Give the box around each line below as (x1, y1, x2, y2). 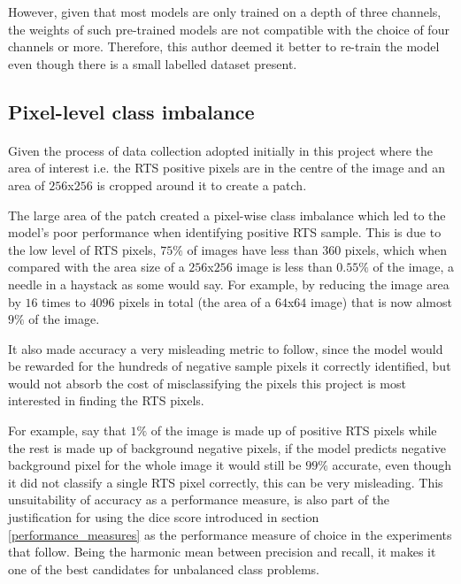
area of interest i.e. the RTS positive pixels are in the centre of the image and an (8, 158, 446, 177)
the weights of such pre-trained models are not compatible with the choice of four (8, 19, 449, 38)
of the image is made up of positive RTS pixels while (150, 421, 437, 440)
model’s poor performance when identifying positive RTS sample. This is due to (8, 223, 442, 242)
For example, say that (8, 421, 127, 440)
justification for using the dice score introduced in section (8, 508, 319, 526)
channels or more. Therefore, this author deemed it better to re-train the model (8, 37, 440, 56)
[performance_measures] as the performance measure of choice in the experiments (8, 525, 452, 543)
